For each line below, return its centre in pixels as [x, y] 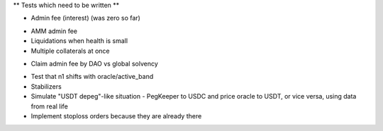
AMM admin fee [54, 31]
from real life [50, 106]
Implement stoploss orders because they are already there [116, 116]
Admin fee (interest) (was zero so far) [86, 18]
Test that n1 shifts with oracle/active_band [92, 77]
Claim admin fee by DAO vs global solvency [95, 63]
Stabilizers [46, 86]
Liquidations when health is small [79, 41]
